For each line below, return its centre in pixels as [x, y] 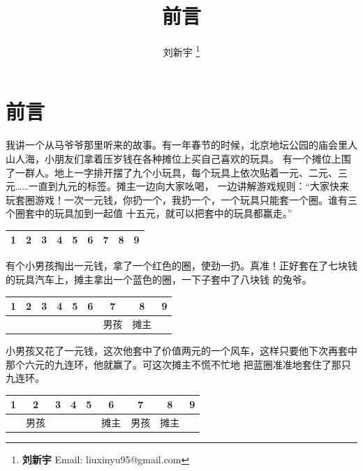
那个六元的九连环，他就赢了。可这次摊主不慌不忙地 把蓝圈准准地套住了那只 [178, 364]
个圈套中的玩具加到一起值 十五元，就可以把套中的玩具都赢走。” [149, 213]
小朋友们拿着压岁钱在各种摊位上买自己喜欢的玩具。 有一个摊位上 [193, 158]
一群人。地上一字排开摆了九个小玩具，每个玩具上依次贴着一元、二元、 [176, 172]
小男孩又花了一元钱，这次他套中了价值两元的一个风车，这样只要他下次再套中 [181, 351]
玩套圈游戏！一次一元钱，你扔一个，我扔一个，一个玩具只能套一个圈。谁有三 [181, 199]
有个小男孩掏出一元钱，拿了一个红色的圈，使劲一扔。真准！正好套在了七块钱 [181, 266]
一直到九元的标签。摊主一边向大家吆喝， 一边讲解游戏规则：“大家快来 [189, 186]
